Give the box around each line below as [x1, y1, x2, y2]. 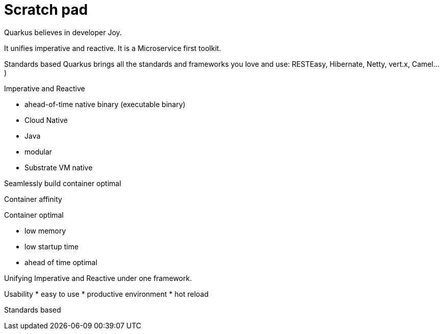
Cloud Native [24, 115, 68, 124]
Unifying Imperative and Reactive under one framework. [4, 273, 192, 282]
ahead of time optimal [24, 258, 98, 267]
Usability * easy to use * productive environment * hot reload [4, 289, 209, 298]
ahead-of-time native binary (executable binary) [24, 99, 186, 109]
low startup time [24, 242, 79, 251]
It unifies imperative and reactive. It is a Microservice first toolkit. [4, 43, 222, 53]
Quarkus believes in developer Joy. [4, 28, 122, 37]
